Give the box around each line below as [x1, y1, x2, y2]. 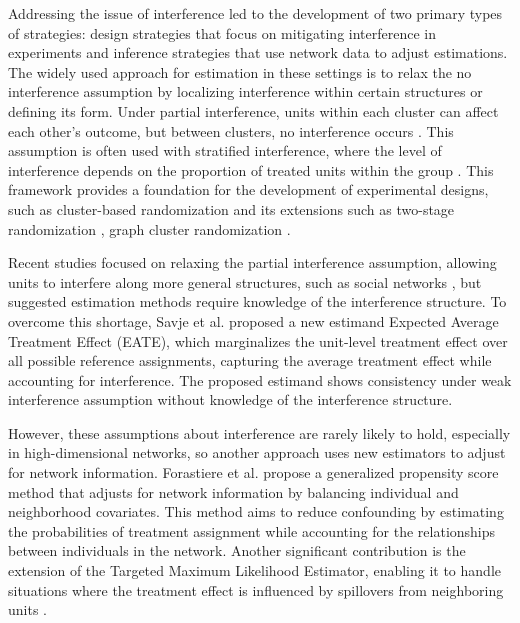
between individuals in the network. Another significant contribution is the [8, 540, 466, 561]
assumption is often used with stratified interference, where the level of [8, 140, 442, 161]
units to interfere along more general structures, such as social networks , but [8, 271, 482, 292]
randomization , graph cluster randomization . [8, 218, 291, 239]
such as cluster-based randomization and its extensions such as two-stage [8, 198, 455, 219]
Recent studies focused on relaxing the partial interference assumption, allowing [8, 252, 497, 273]
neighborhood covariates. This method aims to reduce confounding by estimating [8, 501, 504, 522]
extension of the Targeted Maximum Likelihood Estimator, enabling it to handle [8, 560, 501, 581]
